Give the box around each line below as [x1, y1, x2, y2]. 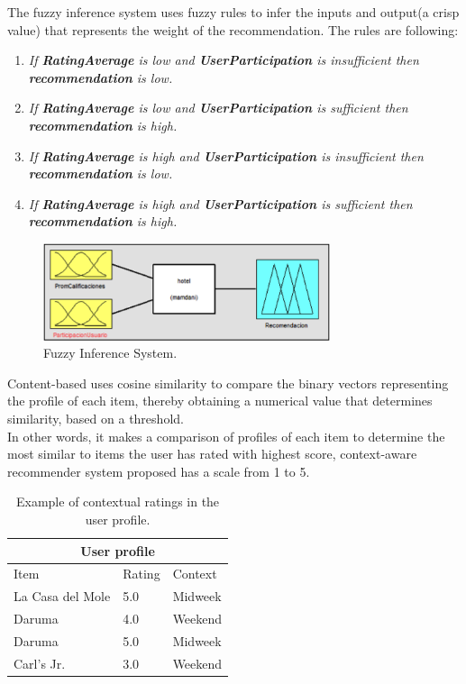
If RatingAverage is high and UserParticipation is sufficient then [28, 194, 413, 213]
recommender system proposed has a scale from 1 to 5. [7, 461, 310, 480]
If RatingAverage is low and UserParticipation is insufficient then [28, 50, 419, 69]
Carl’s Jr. [14, 653, 66, 672]
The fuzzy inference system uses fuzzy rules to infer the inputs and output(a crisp [7, 3, 460, 21]
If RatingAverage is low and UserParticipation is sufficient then [28, 98, 408, 117]
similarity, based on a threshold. [7, 408, 184, 427]
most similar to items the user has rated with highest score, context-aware [7, 444, 417, 463]
